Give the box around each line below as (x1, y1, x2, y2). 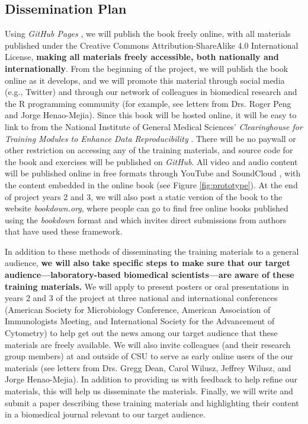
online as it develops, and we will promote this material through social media (5, 74, 285, 86)
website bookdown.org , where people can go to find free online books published (5, 202, 288, 214)
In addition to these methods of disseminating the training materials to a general (5, 245, 299, 257)
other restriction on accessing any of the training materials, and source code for (5, 144, 293, 156)
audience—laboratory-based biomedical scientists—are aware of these (5, 268, 294, 281)
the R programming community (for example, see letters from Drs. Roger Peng (5, 97, 291, 109)
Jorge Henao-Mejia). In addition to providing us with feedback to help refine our (5, 373, 297, 385)
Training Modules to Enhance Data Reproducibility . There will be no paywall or (5, 132, 296, 144)
